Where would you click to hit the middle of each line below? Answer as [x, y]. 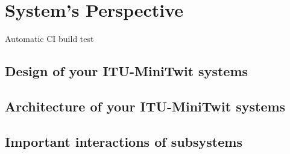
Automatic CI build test [49, 39]
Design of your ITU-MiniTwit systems [127, 71]
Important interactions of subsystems [124, 141]
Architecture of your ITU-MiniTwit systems [145, 106]
